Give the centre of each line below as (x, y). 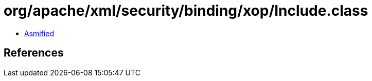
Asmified (39, 33)
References (34, 53)
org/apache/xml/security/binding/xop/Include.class (186, 11)
